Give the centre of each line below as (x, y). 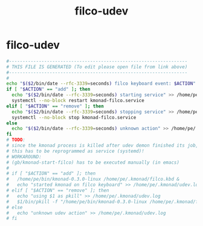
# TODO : (16, 140)
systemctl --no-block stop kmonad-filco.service (74, 117)
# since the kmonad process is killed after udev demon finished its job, (102, 146)
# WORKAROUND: (24, 157)
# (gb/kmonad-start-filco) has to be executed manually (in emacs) (93, 162)
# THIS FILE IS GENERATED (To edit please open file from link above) (97, 67)
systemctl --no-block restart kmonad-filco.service (78, 101)
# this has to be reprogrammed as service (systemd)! (76, 151)
